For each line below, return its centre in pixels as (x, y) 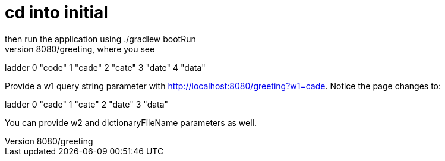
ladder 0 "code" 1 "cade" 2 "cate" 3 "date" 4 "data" (105, 67)
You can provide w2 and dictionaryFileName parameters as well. (131, 122)
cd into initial (56, 12)
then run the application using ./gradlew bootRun (100, 39)
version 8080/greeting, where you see (80, 49)
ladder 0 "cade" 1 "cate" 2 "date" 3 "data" (87, 104)
